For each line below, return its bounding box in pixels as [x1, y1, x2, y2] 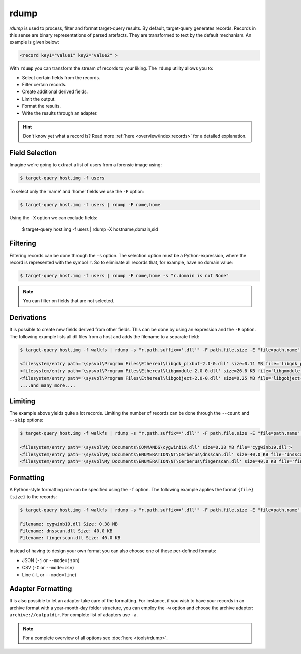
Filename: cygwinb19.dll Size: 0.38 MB [20, 521, 118, 527]
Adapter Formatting [9, 585, 72, 593]
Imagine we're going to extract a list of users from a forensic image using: [9, 162, 162, 168]
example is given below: [9, 39, 60, 45]
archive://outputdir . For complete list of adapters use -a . [9, 612, 138, 618]
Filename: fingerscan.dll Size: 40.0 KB [20, 535, 120, 541]
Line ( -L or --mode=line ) [22, 571, 77, 578]
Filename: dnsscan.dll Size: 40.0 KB [20, 528, 113, 534]
